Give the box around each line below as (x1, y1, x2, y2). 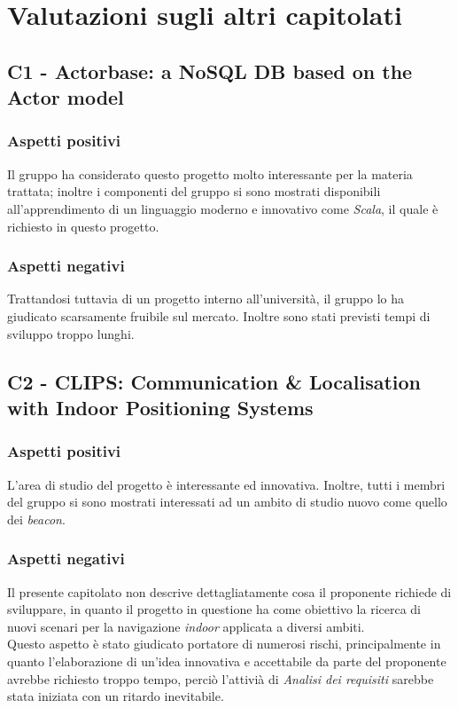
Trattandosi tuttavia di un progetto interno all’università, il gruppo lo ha (7, 289, 405, 308)
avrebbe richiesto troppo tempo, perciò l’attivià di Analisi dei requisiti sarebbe (7, 669, 434, 688)
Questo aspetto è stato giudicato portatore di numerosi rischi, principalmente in (7, 634, 441, 653)
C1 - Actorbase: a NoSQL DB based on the (7, 57, 413, 84)
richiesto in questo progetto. (7, 216, 159, 235)
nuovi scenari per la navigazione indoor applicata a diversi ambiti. (7, 617, 365, 635)
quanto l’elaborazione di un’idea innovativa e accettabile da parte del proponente (7, 651, 446, 670)
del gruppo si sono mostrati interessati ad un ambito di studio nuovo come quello (7, 492, 447, 511)
